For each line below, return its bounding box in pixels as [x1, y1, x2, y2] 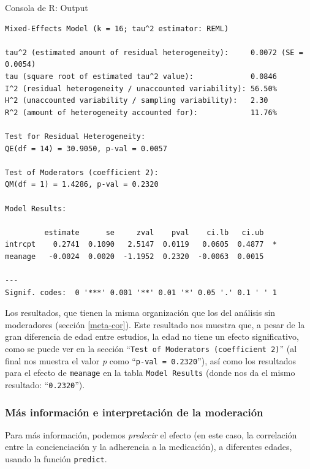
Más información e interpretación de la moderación [5, 404, 263, 419]
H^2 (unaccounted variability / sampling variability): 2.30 [5, 96, 268, 105]
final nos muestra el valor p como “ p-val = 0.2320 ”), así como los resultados [5, 354, 297, 367]
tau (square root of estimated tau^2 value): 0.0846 [5, 72, 277, 81]
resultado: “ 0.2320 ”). [5, 378, 85, 391]
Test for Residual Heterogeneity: [5, 132, 146, 141]
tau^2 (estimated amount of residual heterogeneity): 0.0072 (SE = [5, 48, 303, 57]
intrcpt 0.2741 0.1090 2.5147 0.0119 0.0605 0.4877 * [5, 240, 277, 249]
